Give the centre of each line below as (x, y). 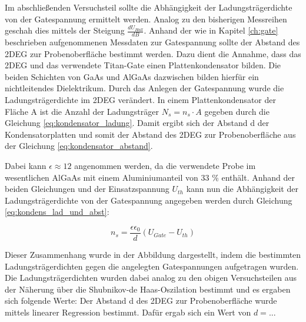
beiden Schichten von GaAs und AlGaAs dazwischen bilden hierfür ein (132, 76)
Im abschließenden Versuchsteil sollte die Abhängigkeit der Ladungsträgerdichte (149, 7)
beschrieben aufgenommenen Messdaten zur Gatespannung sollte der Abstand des (152, 42)
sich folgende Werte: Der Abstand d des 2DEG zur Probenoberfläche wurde (141, 301)
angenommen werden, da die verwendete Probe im (165, 165)
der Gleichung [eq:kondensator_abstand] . (79, 146)
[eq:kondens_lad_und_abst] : (57, 212)
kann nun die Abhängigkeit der (242, 189)
